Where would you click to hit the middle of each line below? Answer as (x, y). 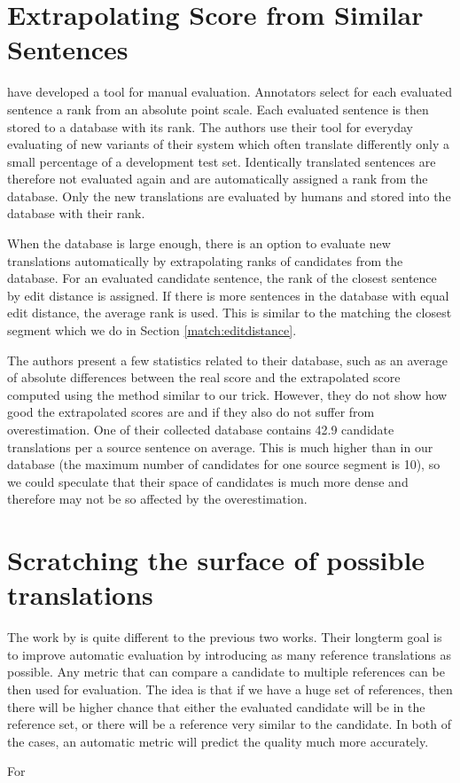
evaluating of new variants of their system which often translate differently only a (229, 144)
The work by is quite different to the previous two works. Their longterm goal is (225, 637)
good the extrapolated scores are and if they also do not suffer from (191, 412)
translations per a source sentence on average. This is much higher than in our (220, 446)
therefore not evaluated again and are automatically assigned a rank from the (218, 179)
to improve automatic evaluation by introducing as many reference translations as (230, 654)
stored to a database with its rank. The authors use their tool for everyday (210, 126)
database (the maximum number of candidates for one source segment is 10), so (224, 464)
